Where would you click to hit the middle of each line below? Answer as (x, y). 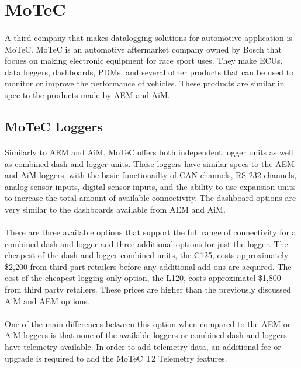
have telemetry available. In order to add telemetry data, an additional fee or (143, 346)
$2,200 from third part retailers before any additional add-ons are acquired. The (148, 266)
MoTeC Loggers (54, 126)
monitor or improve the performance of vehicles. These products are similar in (145, 83)
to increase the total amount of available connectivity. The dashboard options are (150, 198)
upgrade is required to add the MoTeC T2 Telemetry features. (116, 358)
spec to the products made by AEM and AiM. (87, 94)
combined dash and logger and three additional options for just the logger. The (146, 243)
